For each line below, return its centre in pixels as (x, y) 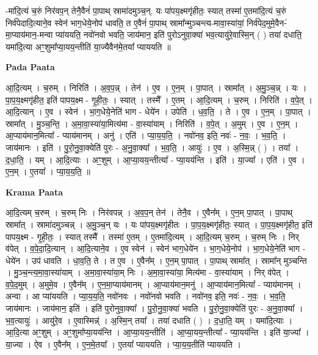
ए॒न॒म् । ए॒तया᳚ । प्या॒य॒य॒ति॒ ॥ (48, 171)
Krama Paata (34, 192)
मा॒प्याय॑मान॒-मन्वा (29, 35)
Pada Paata (30, 67)
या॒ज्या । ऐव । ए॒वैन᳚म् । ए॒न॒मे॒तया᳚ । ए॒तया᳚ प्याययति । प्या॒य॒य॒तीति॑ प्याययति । (123, 344)
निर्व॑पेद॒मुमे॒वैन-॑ (267, 22)
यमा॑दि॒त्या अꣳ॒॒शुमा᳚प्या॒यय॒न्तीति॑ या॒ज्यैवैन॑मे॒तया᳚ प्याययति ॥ (88, 46)
